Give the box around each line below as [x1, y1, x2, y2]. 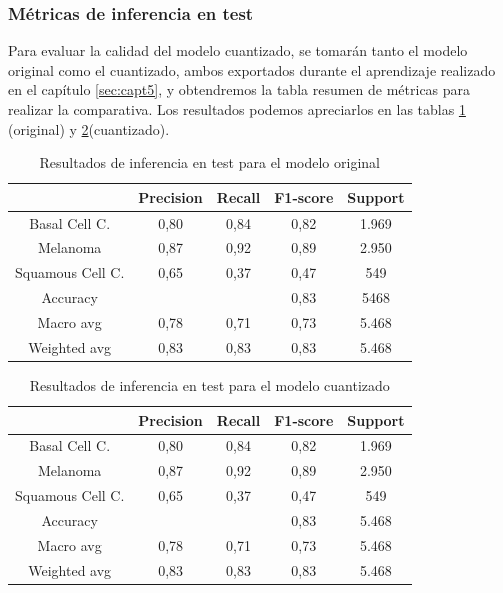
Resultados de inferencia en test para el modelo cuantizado [29, 374, 390, 395]
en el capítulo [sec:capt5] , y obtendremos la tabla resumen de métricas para [8, 79, 471, 100]
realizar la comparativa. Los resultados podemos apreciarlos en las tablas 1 [8, 99, 466, 119]
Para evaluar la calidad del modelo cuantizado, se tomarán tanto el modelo [8, 40, 468, 61]
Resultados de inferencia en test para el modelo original [39, 152, 380, 173]
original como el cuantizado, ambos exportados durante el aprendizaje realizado [8, 59, 496, 80]
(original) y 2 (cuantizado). [8, 118, 170, 139]
